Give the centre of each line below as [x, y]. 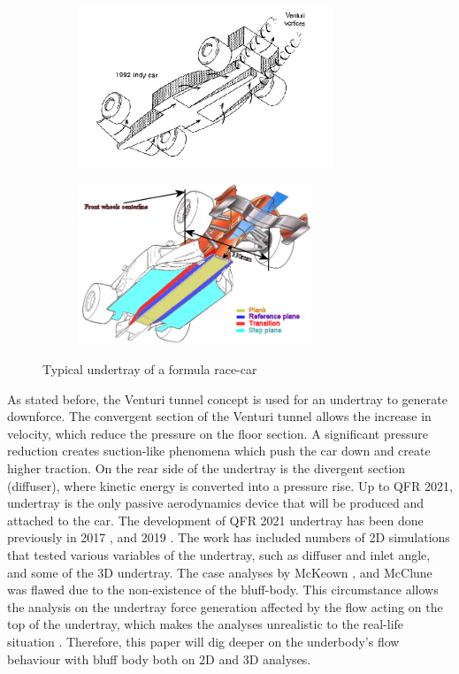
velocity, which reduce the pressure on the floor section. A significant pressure [218, 433]
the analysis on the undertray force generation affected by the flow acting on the [225, 606]
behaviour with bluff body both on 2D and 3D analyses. [159, 659]
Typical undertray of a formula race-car [150, 369]
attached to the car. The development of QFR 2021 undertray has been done [215, 520]
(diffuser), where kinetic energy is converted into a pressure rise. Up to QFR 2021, [230, 485]
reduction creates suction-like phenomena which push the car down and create [219, 451]
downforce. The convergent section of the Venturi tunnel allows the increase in [219, 416]
